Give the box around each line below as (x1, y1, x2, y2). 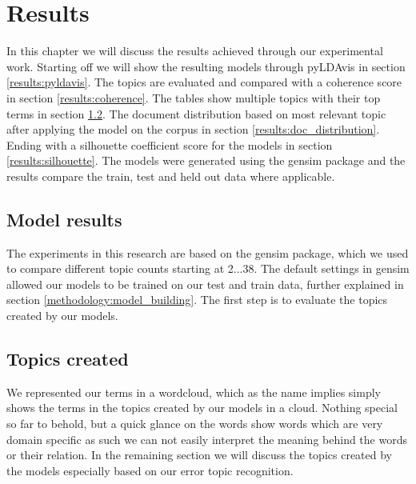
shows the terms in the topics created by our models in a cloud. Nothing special (6, 399, 398, 416)
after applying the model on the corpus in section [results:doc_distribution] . (6, 121, 380, 138)
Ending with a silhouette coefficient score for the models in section (6, 136, 333, 153)
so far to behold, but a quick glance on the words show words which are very (6, 415, 383, 432)
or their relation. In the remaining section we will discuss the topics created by (6, 446, 392, 463)
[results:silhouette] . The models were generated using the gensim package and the (6, 152, 406, 169)
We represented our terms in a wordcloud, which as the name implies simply (6, 383, 381, 400)
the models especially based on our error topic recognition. (6, 462, 294, 478)
